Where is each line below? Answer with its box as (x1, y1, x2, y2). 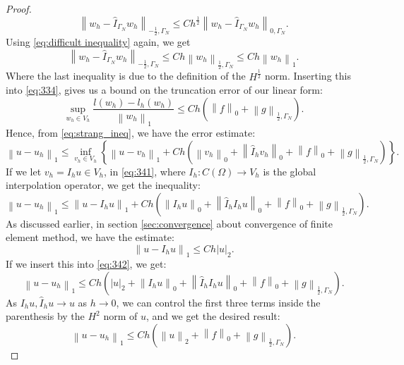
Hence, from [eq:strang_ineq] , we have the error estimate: (6, 125, 256, 140)
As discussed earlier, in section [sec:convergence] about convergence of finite (6, 216, 333, 230)
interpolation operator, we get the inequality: (6, 178, 201, 192)
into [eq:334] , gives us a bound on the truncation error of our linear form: (6, 82, 323, 97)
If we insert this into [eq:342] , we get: (6, 256, 167, 271)
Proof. (6, 1, 32, 16)
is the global (263, 163, 316, 178)
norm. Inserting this (264, 68, 351, 83)
